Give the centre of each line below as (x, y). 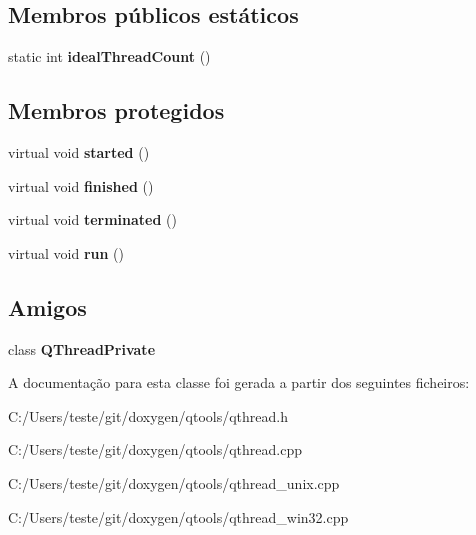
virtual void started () (79, 152)
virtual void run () (66, 252)
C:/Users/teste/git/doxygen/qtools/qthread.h (148, 415)
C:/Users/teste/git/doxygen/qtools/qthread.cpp (155, 449)
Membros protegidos (116, 110)
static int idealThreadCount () (109, 56)
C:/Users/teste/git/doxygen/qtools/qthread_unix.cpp (174, 482)
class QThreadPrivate (82, 348)
